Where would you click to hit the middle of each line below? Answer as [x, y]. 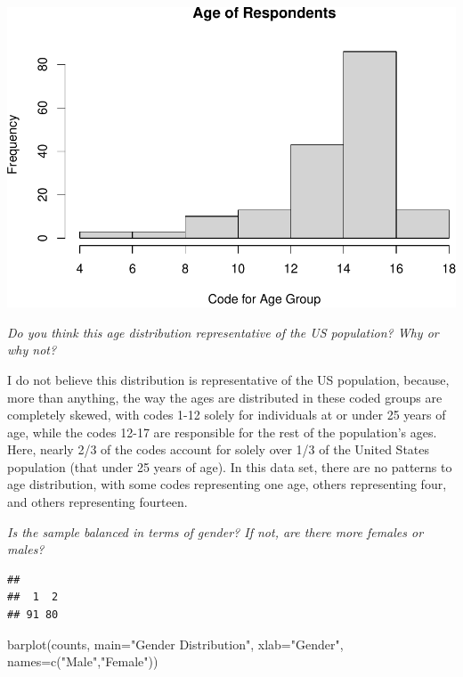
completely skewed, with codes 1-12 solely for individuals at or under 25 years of [227, 415]
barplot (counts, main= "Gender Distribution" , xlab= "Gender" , [175, 644]
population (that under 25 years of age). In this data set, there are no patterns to [230, 466]
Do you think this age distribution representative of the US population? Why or [223, 332]
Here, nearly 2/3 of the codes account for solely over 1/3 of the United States [219, 449]
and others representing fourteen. [97, 502]
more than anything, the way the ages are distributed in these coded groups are [225, 397]
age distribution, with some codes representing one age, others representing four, [227, 484]
